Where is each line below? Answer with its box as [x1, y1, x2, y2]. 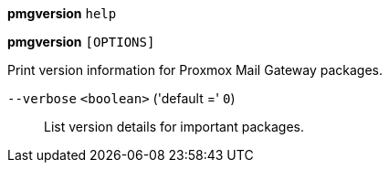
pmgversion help [7, 5, 117, 21]
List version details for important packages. [44, 119, 305, 134]
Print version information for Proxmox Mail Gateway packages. [7, 62, 384, 78]
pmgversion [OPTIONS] [7, 34, 155, 49]
